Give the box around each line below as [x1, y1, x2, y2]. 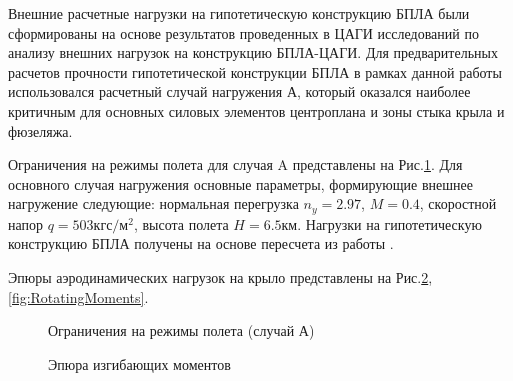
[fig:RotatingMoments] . [8, 286, 149, 307]
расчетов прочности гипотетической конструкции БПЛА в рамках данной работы [8, 61, 502, 82]
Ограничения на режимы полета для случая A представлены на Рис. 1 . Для [8, 154, 463, 175]
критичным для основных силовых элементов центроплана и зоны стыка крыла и [8, 100, 505, 121]
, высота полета [133, 213, 229, 234]
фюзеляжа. [8, 120, 73, 141]
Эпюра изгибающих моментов [48, 353, 231, 374]
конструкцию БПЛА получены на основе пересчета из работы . [8, 233, 394, 254]
